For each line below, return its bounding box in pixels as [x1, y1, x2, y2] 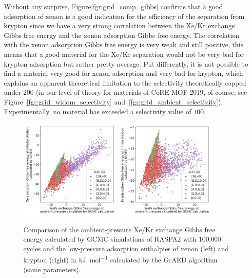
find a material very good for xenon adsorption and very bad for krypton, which [4, 68, 243, 78]
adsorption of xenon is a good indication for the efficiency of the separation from [4, 11, 245, 21]
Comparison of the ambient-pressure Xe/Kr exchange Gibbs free [23, 224, 215, 234]
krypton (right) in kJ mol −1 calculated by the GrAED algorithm [23, 253, 218, 264]
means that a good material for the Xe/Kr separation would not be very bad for [4, 49, 244, 59]
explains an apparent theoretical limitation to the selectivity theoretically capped [4, 77, 246, 87]
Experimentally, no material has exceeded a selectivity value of [4, 106, 192, 116]
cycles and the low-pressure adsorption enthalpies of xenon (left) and [23, 243, 229, 253]
